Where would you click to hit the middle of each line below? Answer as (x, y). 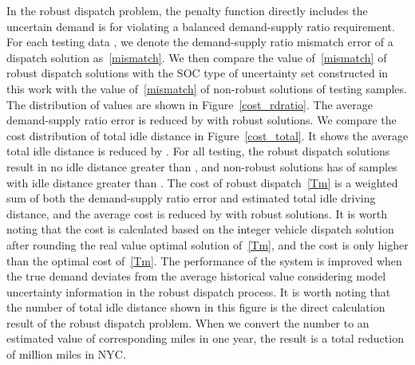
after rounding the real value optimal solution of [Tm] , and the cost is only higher (207, 244)
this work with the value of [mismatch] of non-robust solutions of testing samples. (207, 88)
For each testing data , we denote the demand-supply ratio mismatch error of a (200, 42)
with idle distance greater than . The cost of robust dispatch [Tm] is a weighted (202, 182)
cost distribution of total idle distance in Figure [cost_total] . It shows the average (207, 135)
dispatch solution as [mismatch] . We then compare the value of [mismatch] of (197, 57)
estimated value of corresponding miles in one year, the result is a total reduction (205, 338)
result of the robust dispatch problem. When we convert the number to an (188, 322)
